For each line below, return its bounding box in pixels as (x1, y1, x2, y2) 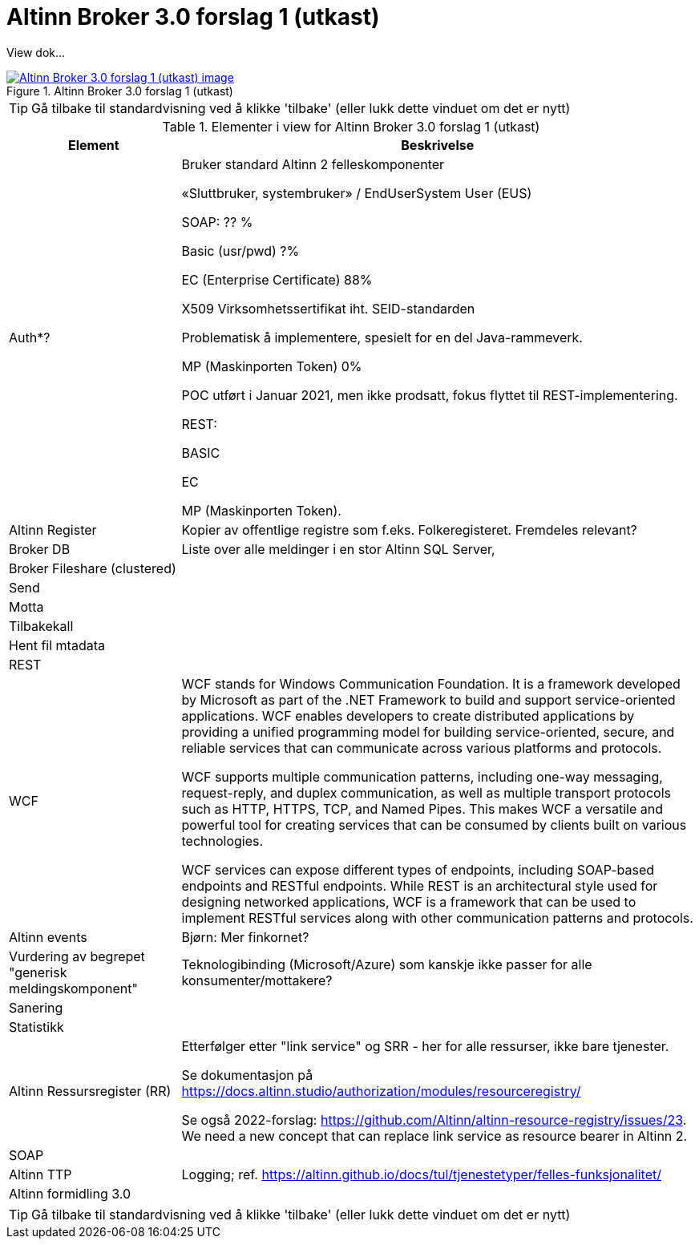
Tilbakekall (9, 617, 74, 634)
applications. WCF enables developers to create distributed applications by (181, 707, 635, 724)
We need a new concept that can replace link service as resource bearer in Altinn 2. (181, 1127, 688, 1144)
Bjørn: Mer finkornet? (181, 928, 309, 945)
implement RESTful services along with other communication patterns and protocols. (181, 909, 693, 926)
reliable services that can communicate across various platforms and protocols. (181, 739, 662, 756)
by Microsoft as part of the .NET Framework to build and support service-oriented (181, 691, 676, 708)
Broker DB (9, 540, 71, 557)
